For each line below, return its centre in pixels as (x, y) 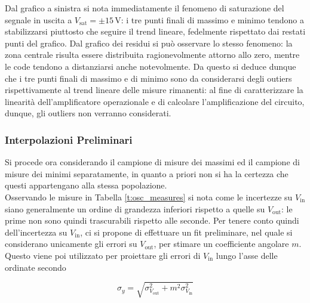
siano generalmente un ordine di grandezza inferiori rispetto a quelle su (135, 208)
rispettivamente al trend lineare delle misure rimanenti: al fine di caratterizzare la (154, 90)
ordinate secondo (36, 267)
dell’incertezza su (36, 232)
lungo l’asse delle (247, 255)
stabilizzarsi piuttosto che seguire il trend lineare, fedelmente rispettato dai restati (155, 31)
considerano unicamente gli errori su (71, 244)
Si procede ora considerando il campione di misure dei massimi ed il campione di (152, 162)
